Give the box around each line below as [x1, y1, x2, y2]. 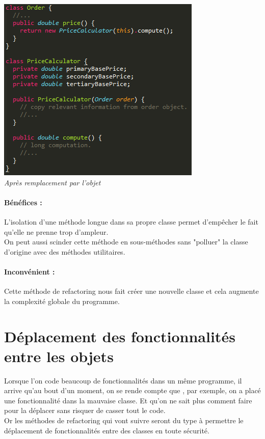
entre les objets [4, 345, 114, 366]
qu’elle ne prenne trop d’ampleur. [4, 226, 109, 237]
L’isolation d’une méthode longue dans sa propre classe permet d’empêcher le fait [4, 216, 258, 227]
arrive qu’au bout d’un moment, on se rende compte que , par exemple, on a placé [4, 385, 261, 396]
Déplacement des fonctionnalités [4, 325, 235, 346]
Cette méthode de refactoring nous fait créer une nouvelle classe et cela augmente [4, 286, 259, 296]
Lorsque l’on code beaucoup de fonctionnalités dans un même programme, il [4, 375, 242, 386]
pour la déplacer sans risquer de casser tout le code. [4, 405, 166, 416]
